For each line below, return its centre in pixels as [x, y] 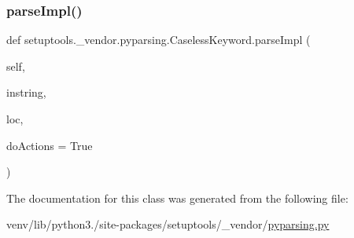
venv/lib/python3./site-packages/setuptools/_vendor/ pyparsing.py [168, 224]
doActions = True [50, 145]
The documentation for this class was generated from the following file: [177, 198]
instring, [26, 92]
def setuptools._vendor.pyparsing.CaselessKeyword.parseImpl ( [159, 40]
